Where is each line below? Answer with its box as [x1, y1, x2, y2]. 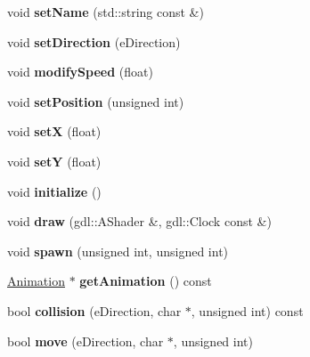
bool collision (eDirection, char [7, 301, 182, 320]
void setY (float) [7, 151, 102, 170]
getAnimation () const [79, 272, 212, 290]
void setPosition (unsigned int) [7, 92, 184, 110]
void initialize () [7, 182, 102, 200]
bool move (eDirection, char [7, 331, 164, 350]
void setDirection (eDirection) [7, 32, 181, 51]
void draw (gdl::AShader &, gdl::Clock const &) [7, 212, 272, 231]
